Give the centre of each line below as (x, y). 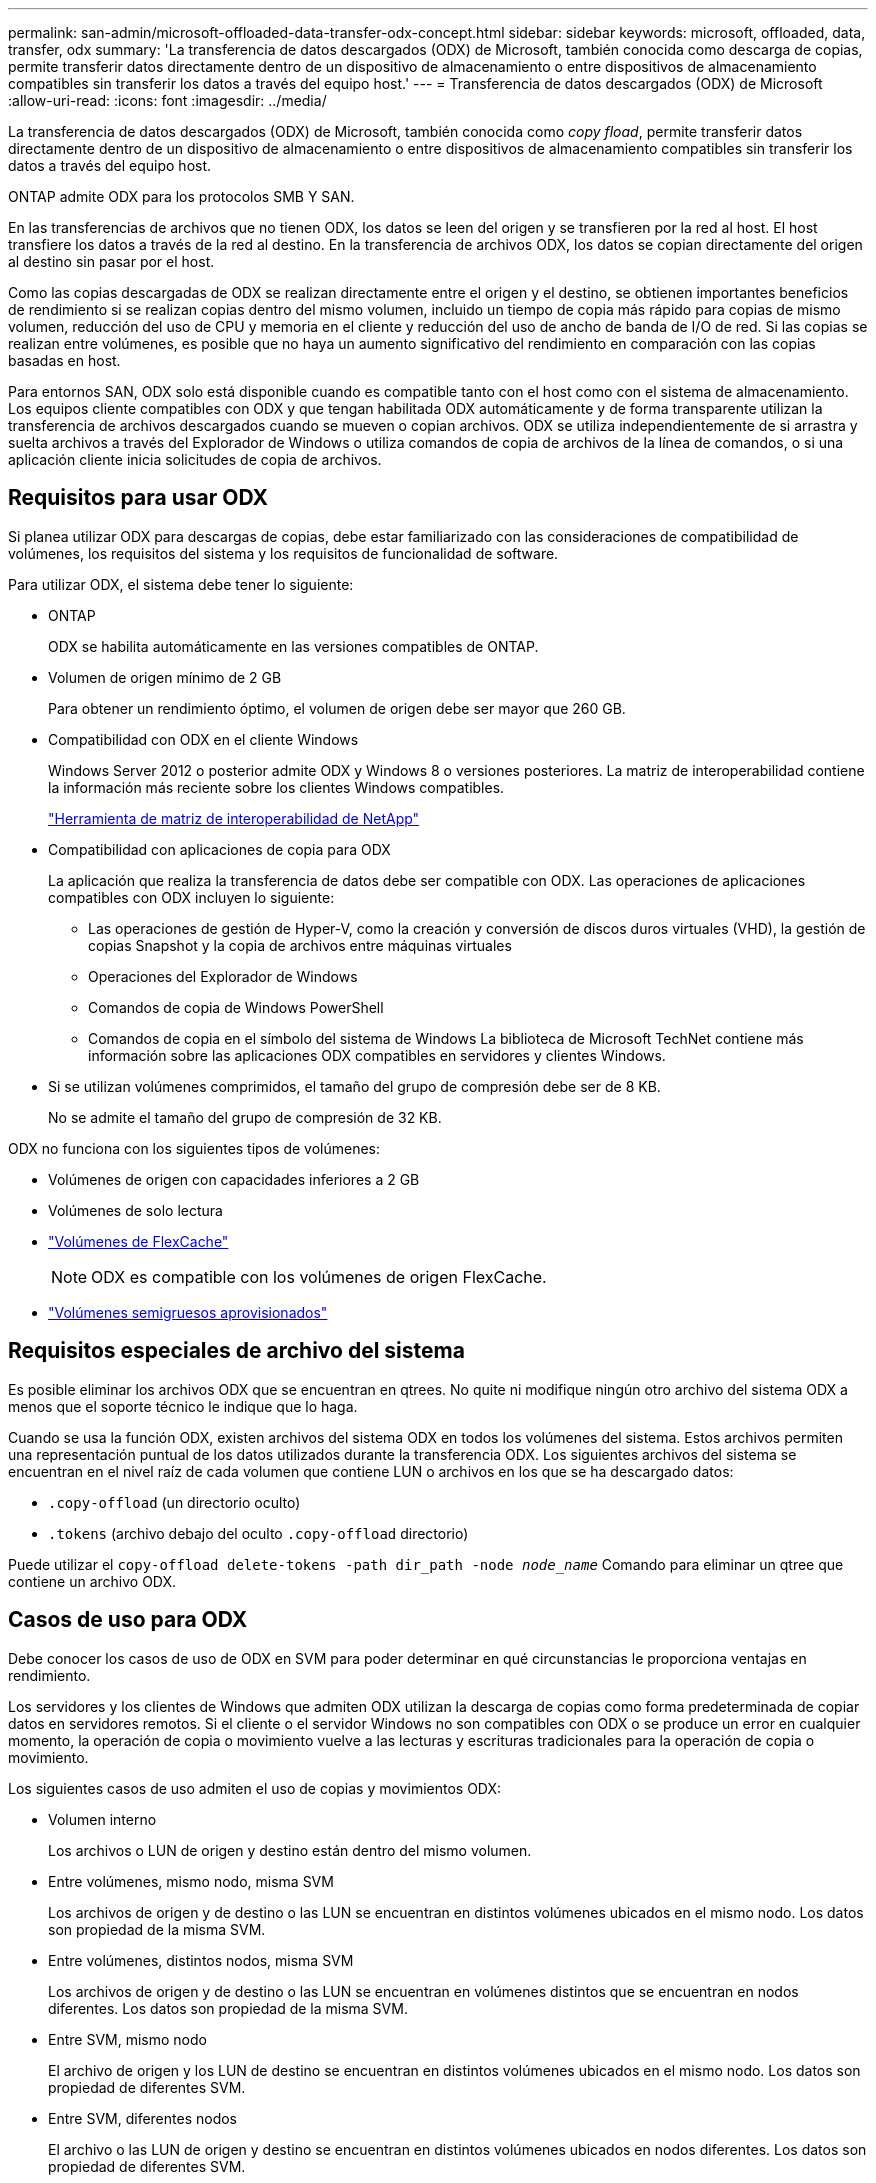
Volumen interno (102, 1819)
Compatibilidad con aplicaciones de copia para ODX (219, 849)
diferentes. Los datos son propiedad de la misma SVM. (228, 2008)
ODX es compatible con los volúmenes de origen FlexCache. (319, 1276)
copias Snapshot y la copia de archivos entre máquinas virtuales (300, 945)
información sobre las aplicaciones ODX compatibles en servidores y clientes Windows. (377, 1055)
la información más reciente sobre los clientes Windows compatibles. (276, 787)
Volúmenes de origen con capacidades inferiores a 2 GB (234, 1179)
